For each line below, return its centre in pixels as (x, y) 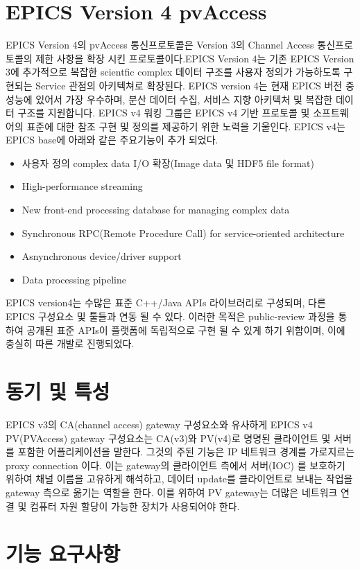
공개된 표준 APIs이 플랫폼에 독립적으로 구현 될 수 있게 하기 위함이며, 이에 (186, 330)
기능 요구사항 (63, 553)
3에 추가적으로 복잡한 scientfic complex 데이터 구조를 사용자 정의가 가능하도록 (173, 72)
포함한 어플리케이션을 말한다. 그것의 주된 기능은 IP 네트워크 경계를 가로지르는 (186, 452)
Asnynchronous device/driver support (102, 256)
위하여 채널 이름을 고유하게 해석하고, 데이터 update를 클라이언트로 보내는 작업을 (179, 479)
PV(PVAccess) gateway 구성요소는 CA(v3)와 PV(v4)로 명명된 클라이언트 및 (168, 438)
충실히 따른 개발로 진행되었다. (70, 343)
